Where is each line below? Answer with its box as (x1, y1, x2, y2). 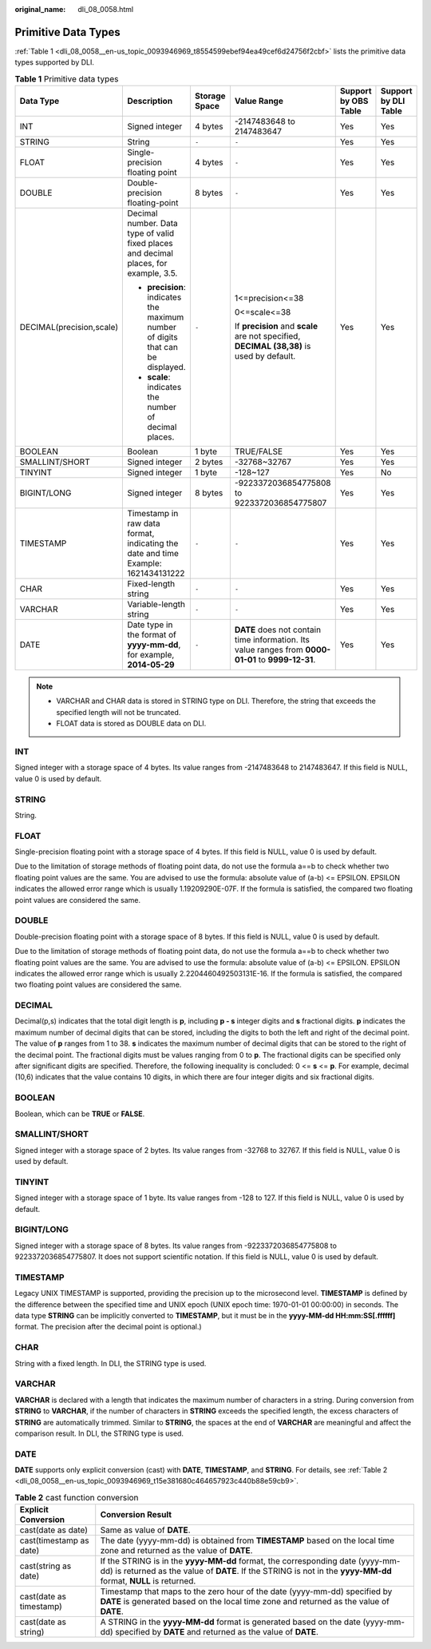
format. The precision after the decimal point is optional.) (14, 1322, 203, 1332)
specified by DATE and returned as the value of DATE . (115, 1627, 319, 1638)
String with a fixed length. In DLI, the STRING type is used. (14, 1358, 207, 1368)
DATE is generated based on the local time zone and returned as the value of (100, 1596, 390, 1607)
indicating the (127, 538, 179, 549)
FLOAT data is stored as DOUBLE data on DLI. (56, 719, 207, 729)
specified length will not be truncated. (56, 707, 181, 717)
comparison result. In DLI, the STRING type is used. (14, 1428, 184, 1438)
